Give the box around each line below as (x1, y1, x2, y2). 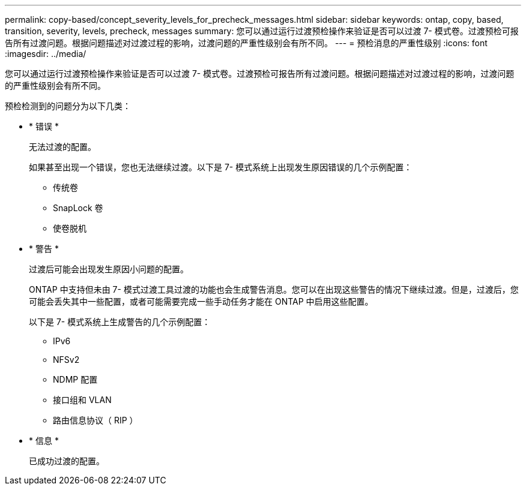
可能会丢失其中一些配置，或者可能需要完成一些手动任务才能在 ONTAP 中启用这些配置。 (29, 296, 373, 306)
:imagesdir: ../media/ (5, 49, 86, 59)
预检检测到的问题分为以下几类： (5, 101, 131, 111)
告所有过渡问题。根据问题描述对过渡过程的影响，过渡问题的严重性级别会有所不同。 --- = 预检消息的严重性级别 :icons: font (5, 38, 488, 48)
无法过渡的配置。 (29, 142, 96, 152)
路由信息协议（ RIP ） (53, 415, 138, 425)
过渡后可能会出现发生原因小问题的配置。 (29, 264, 189, 274)
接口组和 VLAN (53, 395, 112, 405)
